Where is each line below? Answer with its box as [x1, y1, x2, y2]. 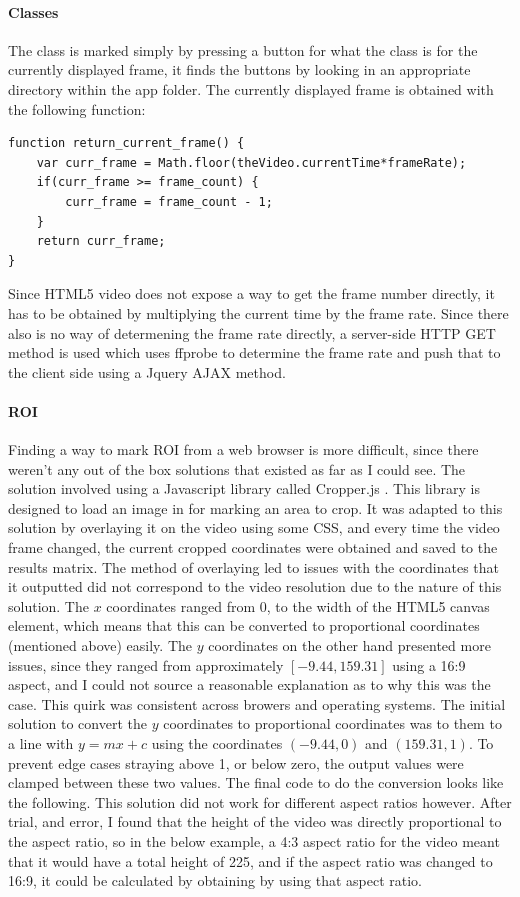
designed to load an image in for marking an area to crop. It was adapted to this [8, 497, 503, 518]
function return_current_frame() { [8, 136, 245, 151]
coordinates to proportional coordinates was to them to [163, 713, 502, 734]
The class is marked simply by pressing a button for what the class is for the [8, 39, 478, 60]
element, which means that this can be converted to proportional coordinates [8, 615, 480, 636]
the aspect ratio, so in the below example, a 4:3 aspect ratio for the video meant [8, 830, 500, 851]
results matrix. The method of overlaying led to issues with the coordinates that [8, 556, 499, 577]
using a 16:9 [392, 654, 466, 675]
